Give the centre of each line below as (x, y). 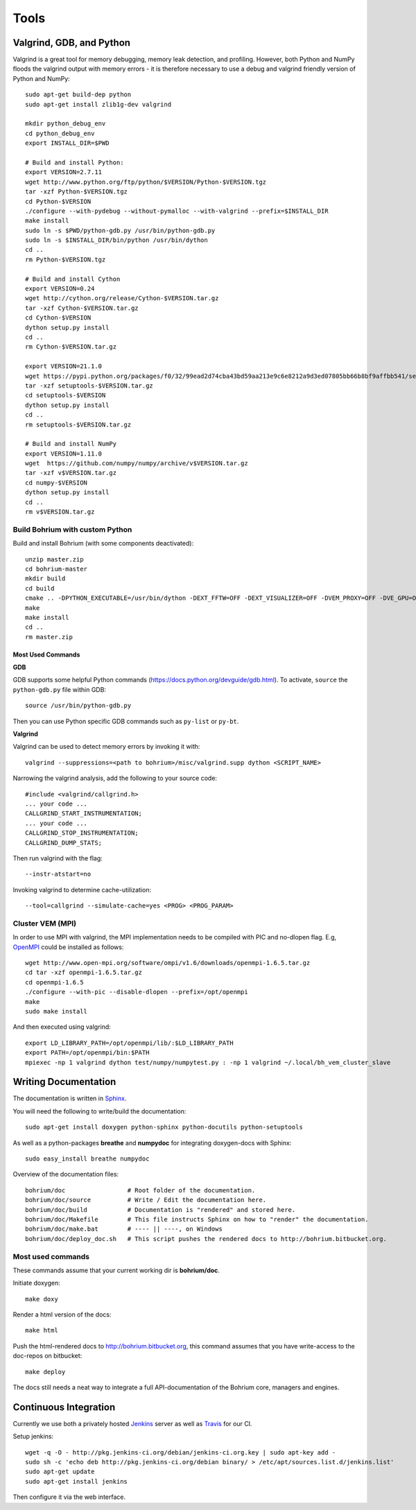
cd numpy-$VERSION (57, 483)
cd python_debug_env (60, 133)
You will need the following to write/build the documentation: (99, 1111)
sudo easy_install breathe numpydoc (87, 1159)
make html (42, 1330)
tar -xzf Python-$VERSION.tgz (77, 192)
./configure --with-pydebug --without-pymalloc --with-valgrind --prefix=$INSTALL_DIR (177, 211)
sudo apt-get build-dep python (78, 95)
